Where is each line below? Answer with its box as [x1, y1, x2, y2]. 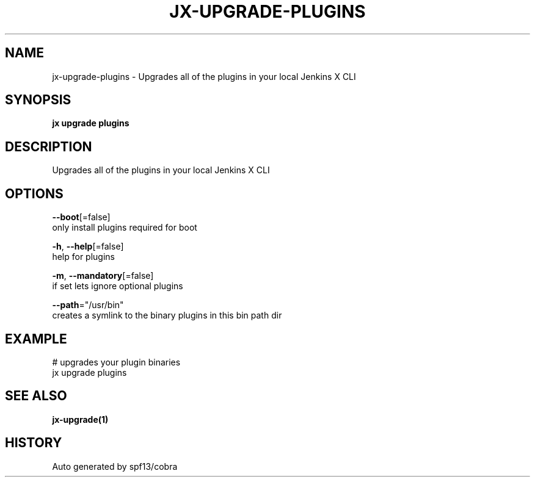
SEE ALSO [5, 388, 67, 404]
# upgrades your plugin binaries [52, 356, 181, 367]
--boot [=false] [52, 212, 111, 223]
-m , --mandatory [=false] [52, 270, 154, 281]
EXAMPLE [5, 331, 67, 347]
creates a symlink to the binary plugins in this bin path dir [52, 310, 282, 321]
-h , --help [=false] [52, 241, 124, 252]
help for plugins [52, 251, 115, 262]
